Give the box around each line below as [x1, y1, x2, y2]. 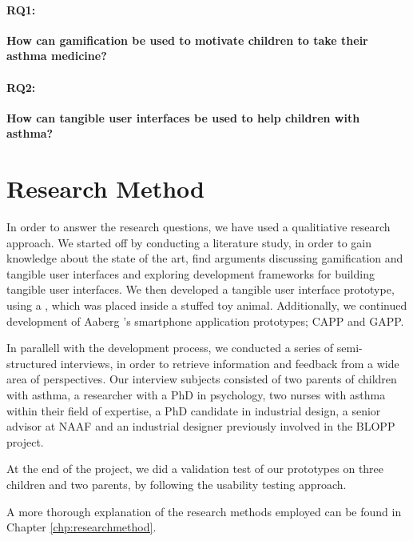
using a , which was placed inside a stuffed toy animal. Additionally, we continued [6, 297, 407, 314]
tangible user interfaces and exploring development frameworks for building [6, 265, 375, 282]
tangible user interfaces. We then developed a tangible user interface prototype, [6, 281, 395, 298]
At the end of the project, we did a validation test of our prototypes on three [6, 460, 384, 477]
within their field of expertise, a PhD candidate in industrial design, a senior [6, 402, 381, 419]
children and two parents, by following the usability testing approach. [6, 476, 347, 492]
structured [6, 355, 58, 371]
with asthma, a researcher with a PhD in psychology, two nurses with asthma [6, 387, 386, 403]
